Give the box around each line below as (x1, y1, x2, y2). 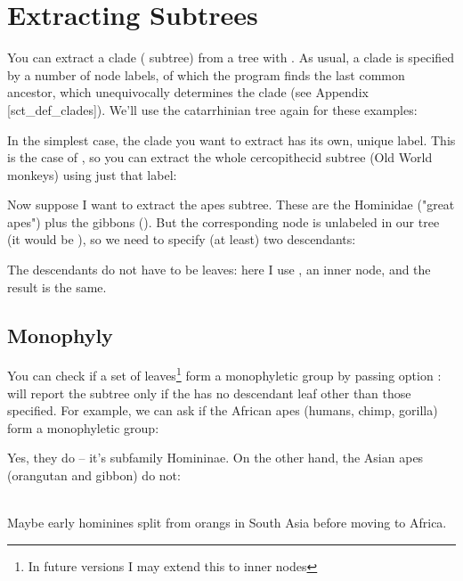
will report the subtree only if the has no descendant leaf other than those (7, 383, 411, 402)
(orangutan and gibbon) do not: (7, 466, 181, 485)
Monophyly (7, 321, 113, 348)
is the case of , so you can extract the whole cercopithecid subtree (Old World (7, 148, 433, 167)
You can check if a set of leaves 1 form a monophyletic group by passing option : (7, 364, 442, 385)
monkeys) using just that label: (7, 165, 177, 184)
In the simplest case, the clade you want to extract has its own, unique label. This (7, 130, 456, 149)
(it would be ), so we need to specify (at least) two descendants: (7, 230, 356, 249)
